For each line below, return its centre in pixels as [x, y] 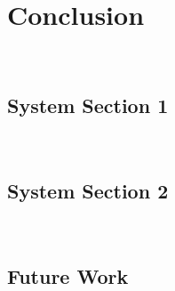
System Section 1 [88, 105]
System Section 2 [88, 190]
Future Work [68, 275]
